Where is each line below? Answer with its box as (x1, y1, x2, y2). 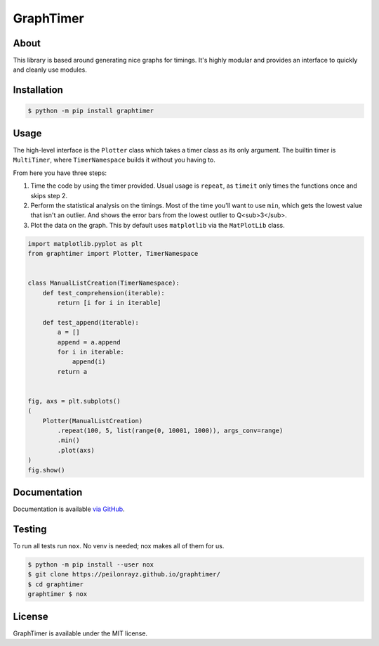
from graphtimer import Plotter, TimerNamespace (27, 250, 199, 258)
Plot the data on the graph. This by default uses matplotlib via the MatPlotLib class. (30, 221, 285, 229)
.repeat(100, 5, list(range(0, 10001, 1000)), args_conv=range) (57, 427, 284, 435)
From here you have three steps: (13, 169, 107, 177)
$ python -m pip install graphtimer (27, 107, 154, 115)
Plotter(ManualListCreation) (42, 417, 143, 425)
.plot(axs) (57, 446, 95, 454)
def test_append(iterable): (42, 318, 140, 326)
